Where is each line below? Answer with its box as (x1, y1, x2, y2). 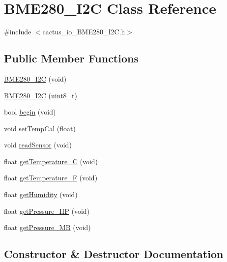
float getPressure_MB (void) (4, 222, 91, 233)
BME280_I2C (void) (4, 73, 67, 84)
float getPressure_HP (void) (4, 205, 90, 216)
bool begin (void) (4, 107, 56, 117)
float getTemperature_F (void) (4, 173, 98, 183)
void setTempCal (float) (4, 123, 76, 133)
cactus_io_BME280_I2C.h (42, 27, 125, 37)
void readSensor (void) (4, 140, 72, 150)
